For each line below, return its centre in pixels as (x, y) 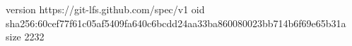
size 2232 (25, 37)
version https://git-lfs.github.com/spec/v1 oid (105, 9)
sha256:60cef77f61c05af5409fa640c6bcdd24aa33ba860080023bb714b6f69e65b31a (176, 23)
